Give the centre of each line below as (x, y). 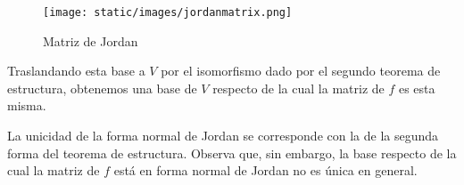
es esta (417, 88)
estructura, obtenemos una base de (102, 88)
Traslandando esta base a (76, 71)
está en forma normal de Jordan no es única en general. (265, 170)
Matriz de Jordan (91, 40)
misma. (27, 105)
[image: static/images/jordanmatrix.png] (168, 12)
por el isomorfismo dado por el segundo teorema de (301, 71)
